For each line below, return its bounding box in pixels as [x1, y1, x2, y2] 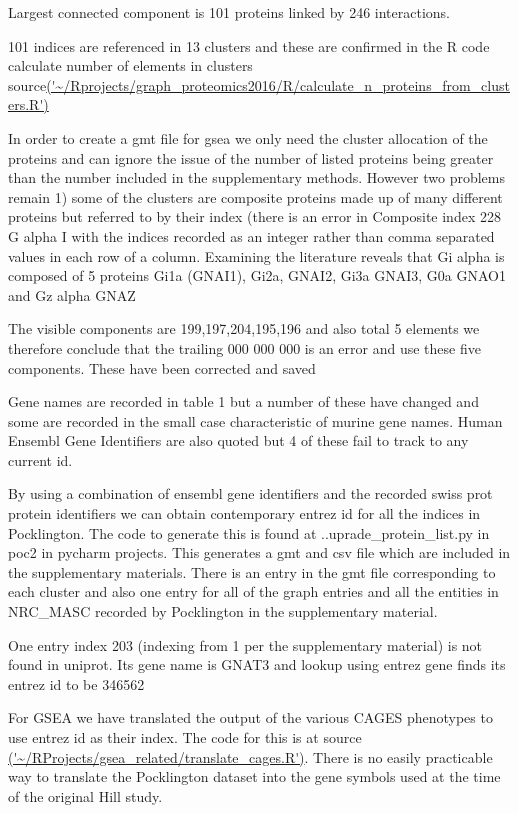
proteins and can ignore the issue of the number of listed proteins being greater [8, 147, 494, 168]
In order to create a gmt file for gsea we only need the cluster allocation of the [8, 127, 488, 148]
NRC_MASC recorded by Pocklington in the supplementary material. [8, 601, 438, 622]
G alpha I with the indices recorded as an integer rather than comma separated [8, 225, 495, 246]
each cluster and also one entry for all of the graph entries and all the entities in [8, 581, 499, 602]
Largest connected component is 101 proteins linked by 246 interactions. [8, 2, 450, 22]
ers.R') [8, 94, 49, 115]
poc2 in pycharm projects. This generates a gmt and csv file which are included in [8, 542, 511, 563]
